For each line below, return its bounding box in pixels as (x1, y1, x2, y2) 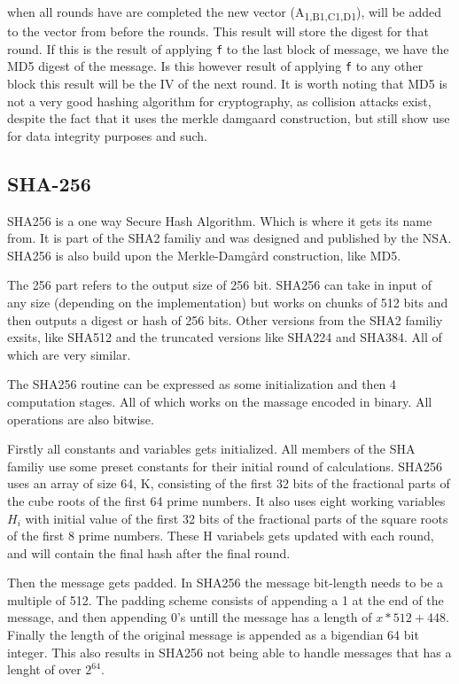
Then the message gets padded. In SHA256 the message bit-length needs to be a (7, 573, 443, 592)
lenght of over (7, 660, 82, 679)
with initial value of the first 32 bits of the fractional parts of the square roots (25, 509, 448, 527)
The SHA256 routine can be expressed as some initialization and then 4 (7, 375, 397, 393)
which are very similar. (7, 345, 131, 363)
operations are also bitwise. (7, 409, 154, 428)
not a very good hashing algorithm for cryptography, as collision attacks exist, (7, 91, 432, 110)
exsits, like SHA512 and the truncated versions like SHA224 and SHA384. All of (7, 328, 442, 346)
